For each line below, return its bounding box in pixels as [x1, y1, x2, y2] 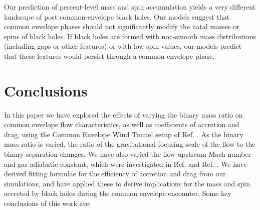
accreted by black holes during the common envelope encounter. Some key [4, 188, 231, 198]
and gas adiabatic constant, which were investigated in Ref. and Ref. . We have [4, 158, 247, 169]
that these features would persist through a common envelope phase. [4, 50, 215, 61]
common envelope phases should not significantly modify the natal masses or [4, 21, 239, 32]
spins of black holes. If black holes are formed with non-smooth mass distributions [4, 31, 256, 41]
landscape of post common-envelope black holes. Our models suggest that [4, 11, 230, 22]
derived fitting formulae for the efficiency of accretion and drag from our [4, 168, 226, 179]
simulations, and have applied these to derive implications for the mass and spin [4, 178, 250, 188]
